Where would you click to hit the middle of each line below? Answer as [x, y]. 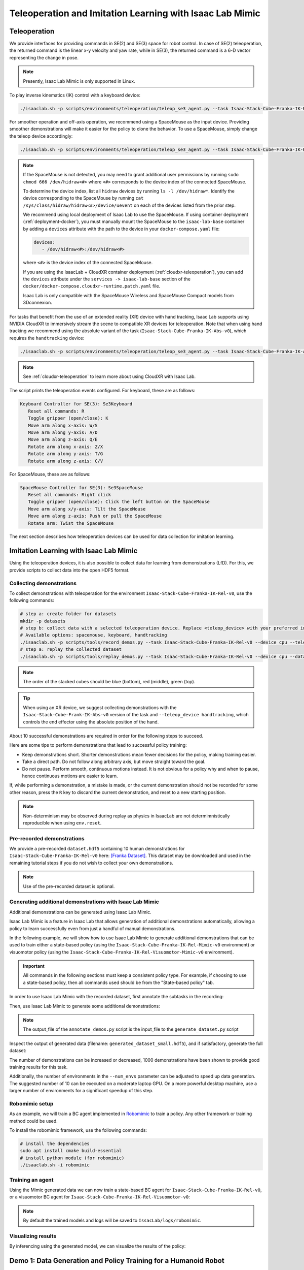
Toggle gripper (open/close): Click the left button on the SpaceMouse [119, 502]
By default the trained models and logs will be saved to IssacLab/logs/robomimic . [112, 1220]
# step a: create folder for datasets [68, 614]
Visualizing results [33, 1236]
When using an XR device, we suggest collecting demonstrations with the [100, 707]
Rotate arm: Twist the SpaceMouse [71, 523]
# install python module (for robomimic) [72, 1158]
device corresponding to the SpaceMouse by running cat [83, 198]
